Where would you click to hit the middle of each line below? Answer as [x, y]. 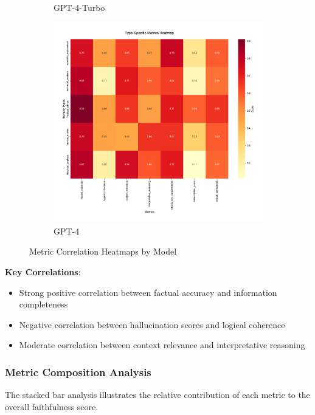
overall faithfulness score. [52, 406]
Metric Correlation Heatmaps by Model [103, 251]
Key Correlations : [43, 271]
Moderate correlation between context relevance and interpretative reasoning [162, 345]
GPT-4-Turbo [79, 7]
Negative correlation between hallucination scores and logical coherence [152, 324]
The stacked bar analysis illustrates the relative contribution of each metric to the [157, 395]
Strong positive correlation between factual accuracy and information [148, 292]
